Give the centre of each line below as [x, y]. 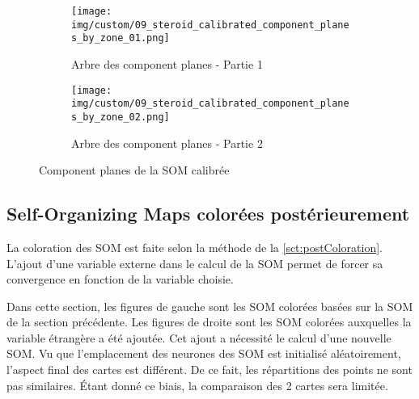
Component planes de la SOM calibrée [134, 170]
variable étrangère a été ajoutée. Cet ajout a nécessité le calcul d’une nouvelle [199, 337]
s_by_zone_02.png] [121, 117]
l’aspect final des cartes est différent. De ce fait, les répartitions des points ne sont [209, 370]
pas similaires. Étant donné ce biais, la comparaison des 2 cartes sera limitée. [197, 385]
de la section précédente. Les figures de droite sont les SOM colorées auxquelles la [209, 322]
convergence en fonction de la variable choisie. [120, 279]
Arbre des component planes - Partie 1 [167, 63]
